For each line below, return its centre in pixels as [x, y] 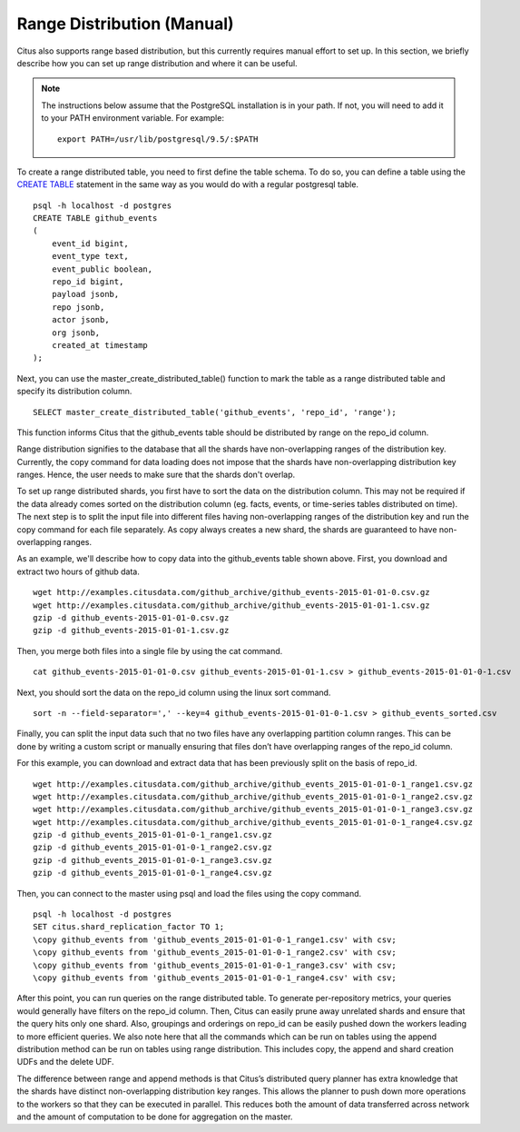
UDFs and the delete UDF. [65, 1062]
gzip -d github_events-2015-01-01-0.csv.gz [131, 618]
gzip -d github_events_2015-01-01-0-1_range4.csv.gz [152, 873]
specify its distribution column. [74, 392]
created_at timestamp [100, 345]
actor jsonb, [80, 320]
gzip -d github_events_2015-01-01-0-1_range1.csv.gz [152, 835]
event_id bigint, [90, 243]
